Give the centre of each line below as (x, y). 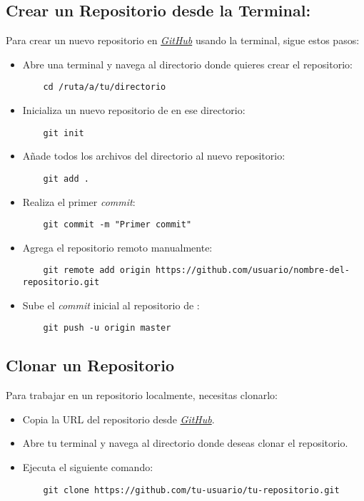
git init (64, 133)
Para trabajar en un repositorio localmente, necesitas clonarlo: (142, 395)
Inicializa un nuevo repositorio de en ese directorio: (134, 110)
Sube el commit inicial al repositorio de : (111, 305)
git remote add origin (97, 270)
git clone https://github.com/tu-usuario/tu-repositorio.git (191, 490)
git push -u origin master (107, 328)
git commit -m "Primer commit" (117, 225)
